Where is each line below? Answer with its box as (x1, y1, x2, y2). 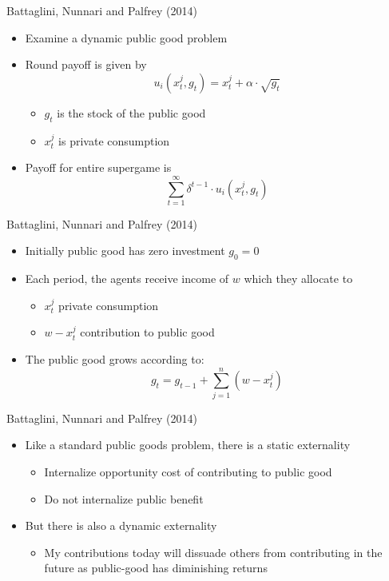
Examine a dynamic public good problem (25, 29, 228, 46)
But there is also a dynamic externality (25, 517, 217, 534)
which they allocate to (244, 270, 353, 287)
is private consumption (58, 132, 170, 149)
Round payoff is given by (25, 56, 147, 73)
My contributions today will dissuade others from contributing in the (44, 543, 383, 560)
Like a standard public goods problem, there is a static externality (25, 436, 351, 453)
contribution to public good (80, 324, 215, 340)
